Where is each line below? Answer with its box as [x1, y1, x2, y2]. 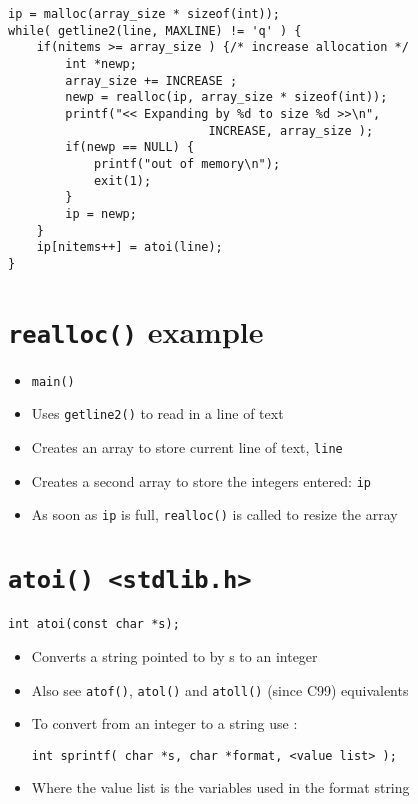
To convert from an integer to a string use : [31, 713, 298, 734]
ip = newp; [65, 206, 137, 221]
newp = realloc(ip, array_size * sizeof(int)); [65, 90, 388, 105]
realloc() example [8, 310, 264, 351]
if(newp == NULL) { [65, 140, 195, 155]
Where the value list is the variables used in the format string [31, 777, 410, 798]
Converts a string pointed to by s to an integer [31, 645, 318, 666]
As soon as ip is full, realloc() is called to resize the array [31, 504, 398, 525]
